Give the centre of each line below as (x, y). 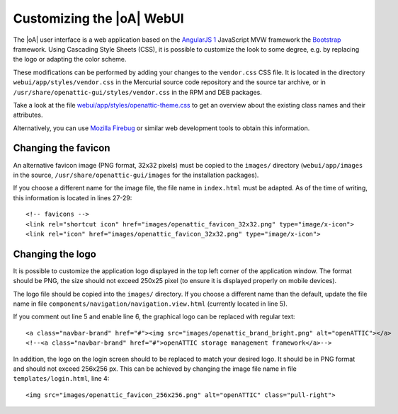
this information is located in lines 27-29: (73, 197)
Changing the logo (55, 254)
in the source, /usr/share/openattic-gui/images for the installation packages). (136, 175)
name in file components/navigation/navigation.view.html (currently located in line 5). (150, 304)
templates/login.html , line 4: (61, 379)
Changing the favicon (62, 148)
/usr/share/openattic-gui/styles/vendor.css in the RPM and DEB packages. (137, 92)
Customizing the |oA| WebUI (98, 18)
